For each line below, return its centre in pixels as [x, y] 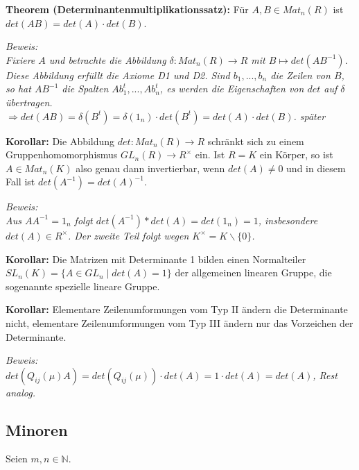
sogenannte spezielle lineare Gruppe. [83, 286]
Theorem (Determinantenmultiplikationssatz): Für [127, 9]
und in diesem [316, 168]
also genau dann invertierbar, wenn [150, 168]
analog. [20, 392]
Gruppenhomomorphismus [62, 154]
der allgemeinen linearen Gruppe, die [253, 272]
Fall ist [20, 182]
